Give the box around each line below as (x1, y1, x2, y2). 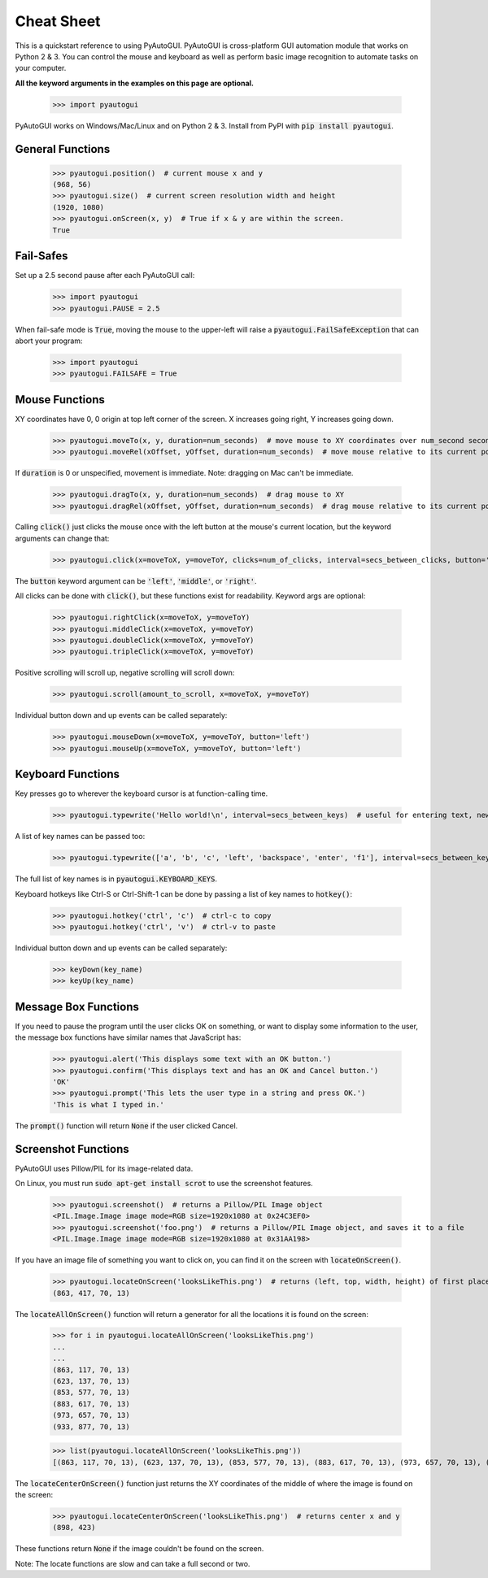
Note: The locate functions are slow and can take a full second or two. (15, 1558, 251, 1568)
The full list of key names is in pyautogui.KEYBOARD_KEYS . (15, 874, 217, 884)
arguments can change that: (15, 533, 110, 543)
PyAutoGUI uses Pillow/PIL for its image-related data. (15, 1163, 194, 1173)
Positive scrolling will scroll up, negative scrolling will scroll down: (15, 667, 235, 678)
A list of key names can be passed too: (15, 832, 146, 841)
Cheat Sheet (15, 12, 101, 30)
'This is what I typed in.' (52, 1100, 164, 1109)
